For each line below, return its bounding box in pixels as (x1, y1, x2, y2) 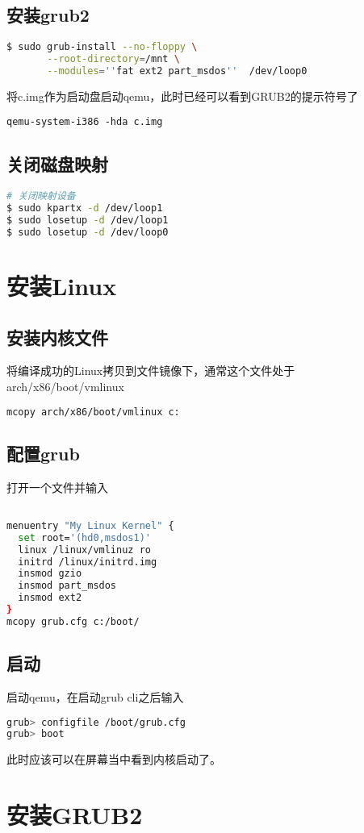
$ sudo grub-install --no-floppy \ (6, 41, 198, 53)
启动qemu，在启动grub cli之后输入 (6, 688, 184, 705)
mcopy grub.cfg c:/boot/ (6, 615, 140, 627)
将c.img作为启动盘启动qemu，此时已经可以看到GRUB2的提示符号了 (6, 87, 358, 104)
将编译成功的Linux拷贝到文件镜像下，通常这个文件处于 (6, 362, 295, 379)
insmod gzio (18, 568, 82, 580)
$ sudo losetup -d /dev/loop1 (6, 214, 169, 227)
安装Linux (6, 269, 117, 302)
